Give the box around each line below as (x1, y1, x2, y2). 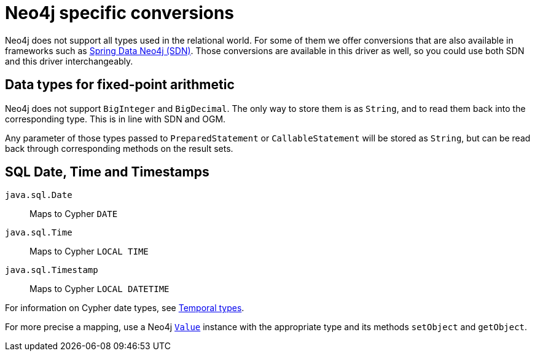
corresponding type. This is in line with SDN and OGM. (5, 113, 226, 124)
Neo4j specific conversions (5, 2, 235, 23)
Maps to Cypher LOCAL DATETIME (29, 283, 170, 295)
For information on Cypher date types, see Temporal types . (5, 303, 244, 314)
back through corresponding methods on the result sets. (5, 143, 233, 154)
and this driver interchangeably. (5, 55, 133, 66)
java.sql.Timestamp (5, 265, 98, 275)
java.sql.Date (5, 190, 72, 200)
